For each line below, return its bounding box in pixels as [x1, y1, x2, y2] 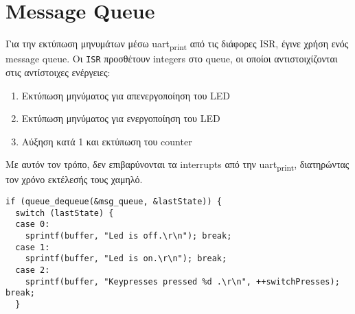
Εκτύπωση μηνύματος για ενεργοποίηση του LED [21, 111, 220, 125]
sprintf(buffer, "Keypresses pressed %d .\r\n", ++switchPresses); [25, 276, 340, 287]
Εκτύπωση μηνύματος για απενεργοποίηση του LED [21, 88, 231, 102]
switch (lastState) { [15, 208, 114, 218]
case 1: [15, 242, 50, 252]
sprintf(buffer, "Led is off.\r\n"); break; [25, 230, 232, 241]
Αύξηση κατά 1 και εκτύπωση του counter [21, 134, 192, 148]
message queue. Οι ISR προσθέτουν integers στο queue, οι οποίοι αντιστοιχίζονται [5, 51, 338, 66]
